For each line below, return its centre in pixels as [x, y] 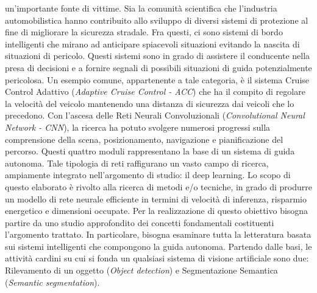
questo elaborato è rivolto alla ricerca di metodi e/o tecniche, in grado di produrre [159, 186]
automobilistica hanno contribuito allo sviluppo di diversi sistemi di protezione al [157, 20]
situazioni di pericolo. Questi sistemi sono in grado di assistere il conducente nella [158, 56]
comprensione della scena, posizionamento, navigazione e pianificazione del [144, 139]
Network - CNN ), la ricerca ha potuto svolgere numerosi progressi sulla [138, 127]
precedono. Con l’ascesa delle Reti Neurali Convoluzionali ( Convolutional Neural [155, 115]
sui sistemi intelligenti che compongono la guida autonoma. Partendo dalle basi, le [158, 246]
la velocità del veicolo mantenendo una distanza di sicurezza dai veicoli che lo [150, 103]
